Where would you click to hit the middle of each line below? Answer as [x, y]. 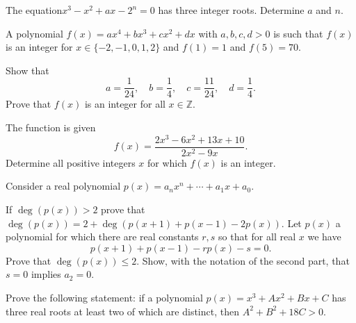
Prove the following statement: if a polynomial [104, 297]
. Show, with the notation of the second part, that [243, 260]
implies [46, 274]
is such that [298, 33]
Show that [27, 70]
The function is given [51, 127]
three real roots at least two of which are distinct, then [122, 311]
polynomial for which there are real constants [102, 237]
